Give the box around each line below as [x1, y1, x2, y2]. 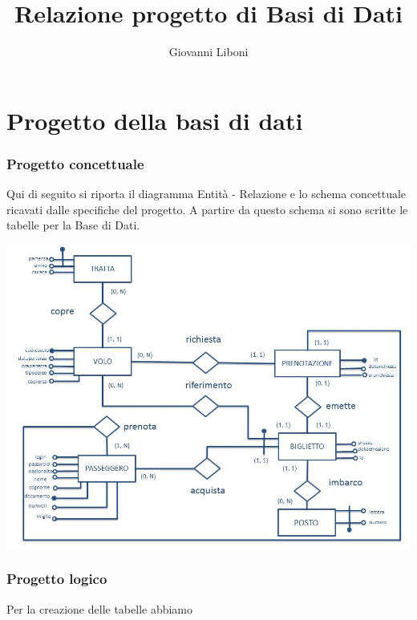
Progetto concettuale [6, 153, 144, 173]
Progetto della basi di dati [6, 103, 303, 136]
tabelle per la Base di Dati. [6, 217, 140, 233]
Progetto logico [6, 569, 107, 589]
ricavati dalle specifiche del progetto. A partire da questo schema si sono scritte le [6, 201, 408, 217]
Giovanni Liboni [168, 43, 249, 60]
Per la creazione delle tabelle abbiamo [6, 600, 193, 617]
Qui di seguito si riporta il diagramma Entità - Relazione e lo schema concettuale [6, 185, 407, 202]
